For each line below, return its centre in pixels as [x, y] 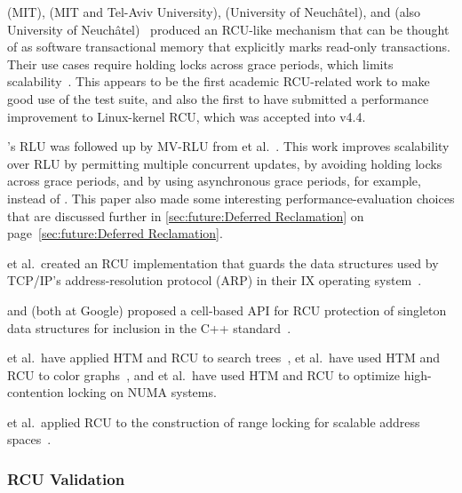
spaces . [29, 439]
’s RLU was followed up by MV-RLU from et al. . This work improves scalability [228, 146]
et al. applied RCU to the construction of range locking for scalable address [214, 421]
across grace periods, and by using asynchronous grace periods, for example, [214, 181]
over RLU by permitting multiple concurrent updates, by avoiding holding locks [225, 163]
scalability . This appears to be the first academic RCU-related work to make [219, 81]
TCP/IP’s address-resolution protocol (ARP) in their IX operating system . [215, 280]
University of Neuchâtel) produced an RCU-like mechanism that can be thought [228, 29]
